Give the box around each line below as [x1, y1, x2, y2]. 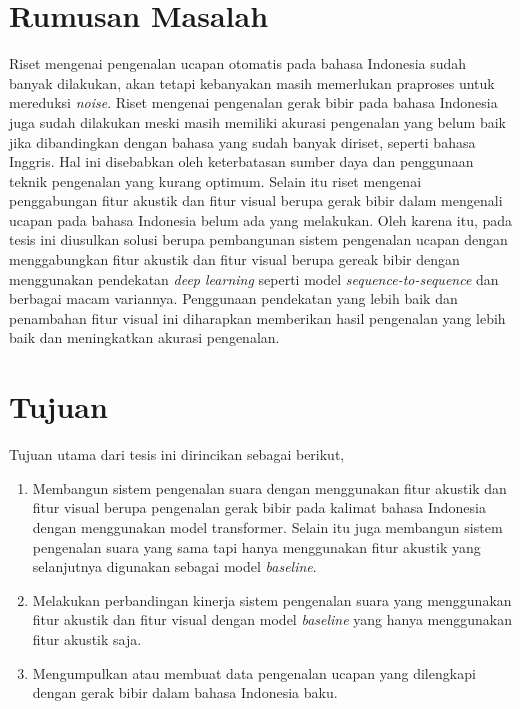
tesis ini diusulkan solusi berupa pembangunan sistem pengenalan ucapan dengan [9, 229, 508, 250]
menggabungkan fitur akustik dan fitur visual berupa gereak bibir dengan [9, 249, 460, 270]
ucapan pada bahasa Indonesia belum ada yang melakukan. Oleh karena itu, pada [9, 209, 513, 230]
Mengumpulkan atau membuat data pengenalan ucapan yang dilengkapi [32, 662, 476, 683]
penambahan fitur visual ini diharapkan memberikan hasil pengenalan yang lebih [9, 307, 506, 328]
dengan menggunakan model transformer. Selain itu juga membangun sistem [32, 516, 503, 537]
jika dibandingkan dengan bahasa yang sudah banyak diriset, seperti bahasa [9, 131, 476, 152]
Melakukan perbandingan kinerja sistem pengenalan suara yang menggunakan [32, 589, 512, 610]
